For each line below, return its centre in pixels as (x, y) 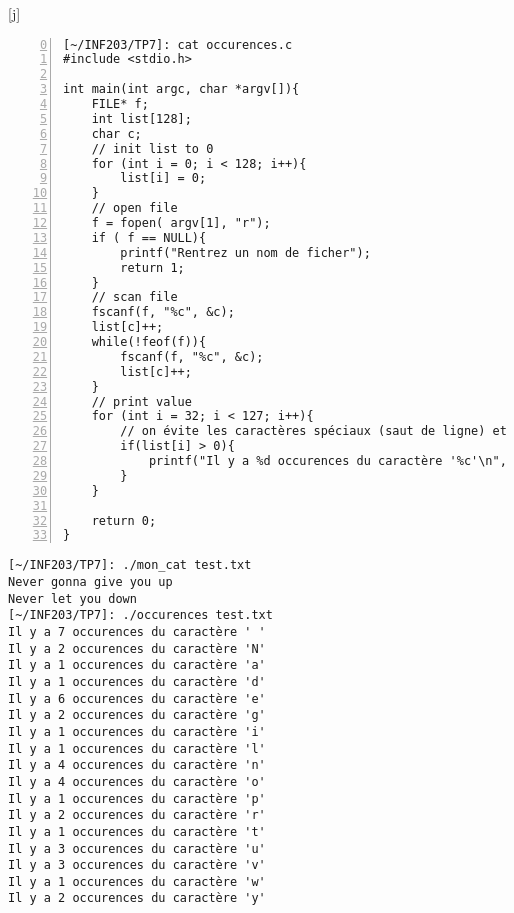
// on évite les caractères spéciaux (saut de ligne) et (313, 431)
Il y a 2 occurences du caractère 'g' (137, 715)
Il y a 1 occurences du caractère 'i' (137, 731)
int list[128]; (141, 118)
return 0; (124, 520)
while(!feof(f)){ (149, 342)
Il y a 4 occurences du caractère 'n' (137, 765)
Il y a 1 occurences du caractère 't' (137, 831)
